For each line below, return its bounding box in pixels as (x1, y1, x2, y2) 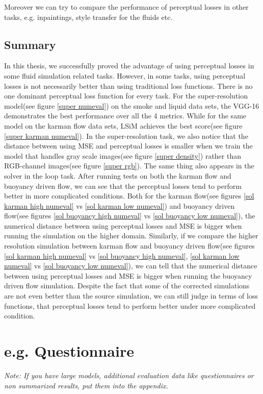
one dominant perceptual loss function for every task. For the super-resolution (4, 90, 248, 101)
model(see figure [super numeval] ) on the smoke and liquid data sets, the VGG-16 (4, 100, 259, 111)
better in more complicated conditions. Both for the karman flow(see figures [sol (4, 190, 254, 201)
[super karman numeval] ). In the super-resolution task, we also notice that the (4, 130, 248, 141)
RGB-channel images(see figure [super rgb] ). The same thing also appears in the (4, 160, 254, 171)
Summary (4, 36, 56, 52)
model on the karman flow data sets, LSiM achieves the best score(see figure (4, 120, 243, 131)
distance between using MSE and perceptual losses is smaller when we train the (4, 140, 253, 151)
